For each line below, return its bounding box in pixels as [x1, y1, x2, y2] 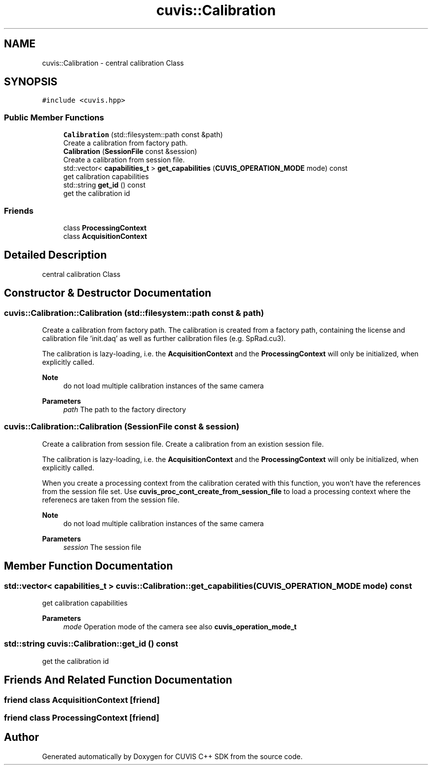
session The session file [63, 542, 142, 551]
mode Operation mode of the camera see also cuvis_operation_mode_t [63, 622, 297, 631]
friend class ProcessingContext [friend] [4, 712, 159, 723]
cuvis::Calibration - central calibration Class [42, 58, 184, 67]
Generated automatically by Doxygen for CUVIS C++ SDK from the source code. [42, 752, 303, 761]
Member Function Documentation [4, 560, 173, 573]
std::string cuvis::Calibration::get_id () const [4, 639, 179, 649]
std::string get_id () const [63, 181, 145, 190]
